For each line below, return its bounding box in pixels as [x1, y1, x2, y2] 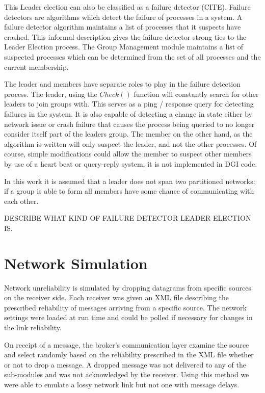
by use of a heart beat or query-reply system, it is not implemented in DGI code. [4, 158, 257, 169]
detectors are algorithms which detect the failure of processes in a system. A [4, 11, 243, 22]
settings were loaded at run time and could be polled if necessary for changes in [4, 312, 253, 323]
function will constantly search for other [134, 88, 259, 99]
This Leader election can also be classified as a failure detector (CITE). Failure [4, 2, 251, 12]
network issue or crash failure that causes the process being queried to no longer [4, 118, 255, 129]
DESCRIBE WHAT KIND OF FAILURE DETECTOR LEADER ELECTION [4, 213, 251, 223]
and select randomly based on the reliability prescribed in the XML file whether [4, 349, 254, 360]
